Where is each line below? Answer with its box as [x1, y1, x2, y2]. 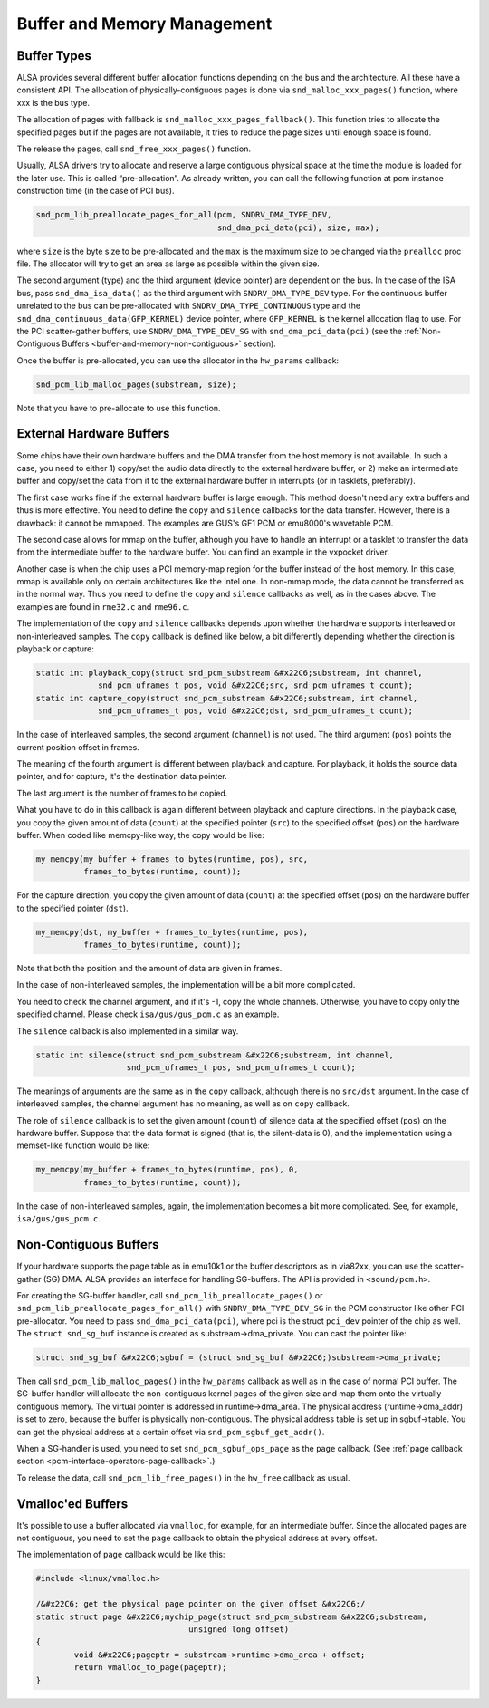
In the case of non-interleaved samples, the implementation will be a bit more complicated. [16, 979, 356, 990]
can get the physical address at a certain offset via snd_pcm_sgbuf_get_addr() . [16, 1426, 325, 1437]
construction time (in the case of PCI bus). [16, 186, 175, 197]
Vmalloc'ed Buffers [16, 1496, 129, 1511]
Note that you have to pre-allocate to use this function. [16, 402, 221, 413]
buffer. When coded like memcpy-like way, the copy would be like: [16, 829, 264, 840]
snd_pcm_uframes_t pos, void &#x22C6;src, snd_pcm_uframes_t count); [98, 680, 414, 690]
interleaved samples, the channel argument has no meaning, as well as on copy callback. [16, 1098, 350, 1109]
